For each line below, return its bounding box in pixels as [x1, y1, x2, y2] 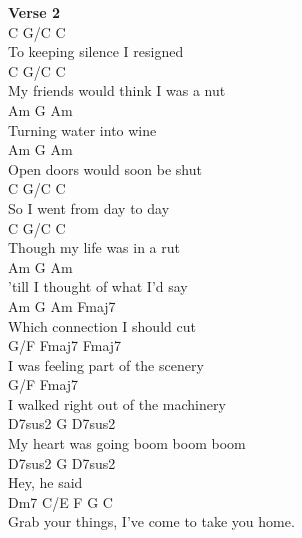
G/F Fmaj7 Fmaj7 [8, 335, 122, 356]
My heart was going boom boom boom [8, 433, 246, 454]
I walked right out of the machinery [8, 393, 226, 414]
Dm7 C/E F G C [8, 491, 113, 512]
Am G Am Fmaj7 [8, 295, 116, 316]
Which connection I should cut [8, 315, 196, 336]
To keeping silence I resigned [8, 41, 184, 62]
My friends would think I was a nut [8, 80, 226, 101]
